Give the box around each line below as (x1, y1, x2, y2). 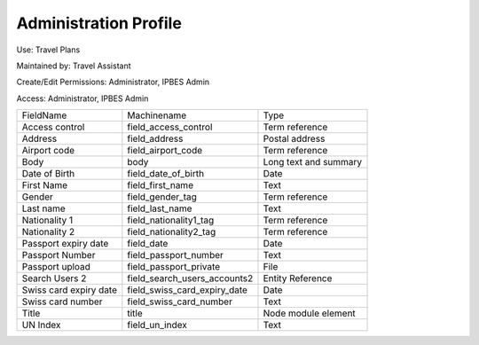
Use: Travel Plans (16, 44, 81, 55)
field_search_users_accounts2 (127, 272, 254, 285)
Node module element (263, 307, 357, 319)
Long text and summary (263, 156, 363, 169)
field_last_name (127, 202, 192, 215)
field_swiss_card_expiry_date (127, 284, 248, 296)
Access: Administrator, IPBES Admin (16, 93, 149, 104)
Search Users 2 (21, 272, 87, 285)
